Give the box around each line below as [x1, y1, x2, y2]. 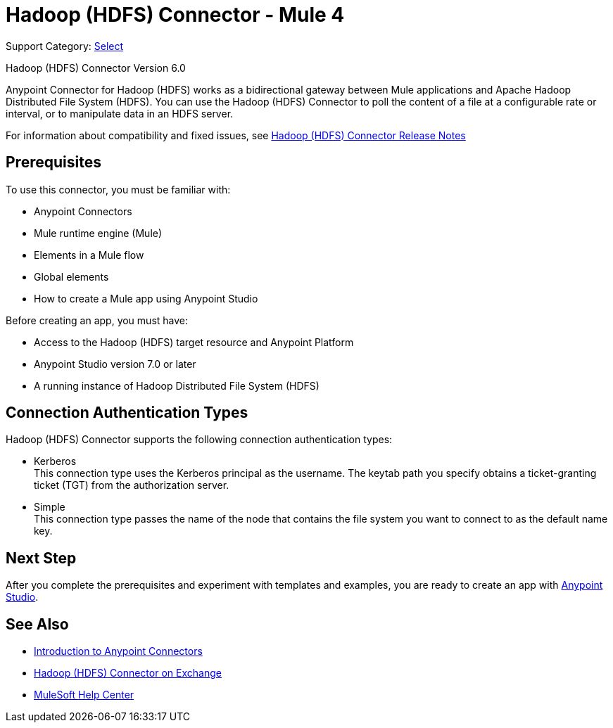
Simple [34, 501, 65, 513]
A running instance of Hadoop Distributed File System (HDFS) [34, 379, 320, 392]
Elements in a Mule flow [34, 248, 144, 261]
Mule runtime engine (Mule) [34, 226, 163, 239]
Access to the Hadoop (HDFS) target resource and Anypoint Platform [34, 336, 354, 348]
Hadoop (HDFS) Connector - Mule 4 [6, 3, 345, 27]
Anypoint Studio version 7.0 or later [34, 357, 196, 370]
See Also [6, 615, 69, 633]
